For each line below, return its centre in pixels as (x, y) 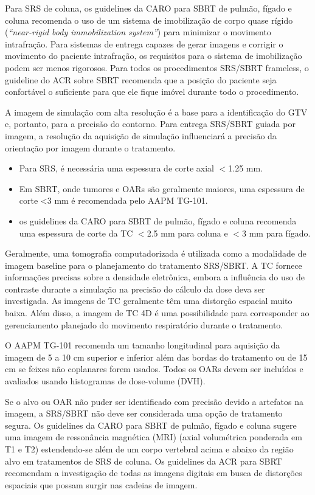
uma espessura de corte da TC (76, 233)
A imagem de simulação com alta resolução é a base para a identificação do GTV (156, 112)
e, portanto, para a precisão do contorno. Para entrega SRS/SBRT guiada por (150, 124)
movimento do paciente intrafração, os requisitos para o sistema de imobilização (154, 56)
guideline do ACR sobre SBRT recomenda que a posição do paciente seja (141, 79)
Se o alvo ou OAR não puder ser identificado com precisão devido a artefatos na (154, 401)
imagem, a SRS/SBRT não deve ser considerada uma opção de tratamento (144, 413)
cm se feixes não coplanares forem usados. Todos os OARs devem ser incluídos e (154, 369)
